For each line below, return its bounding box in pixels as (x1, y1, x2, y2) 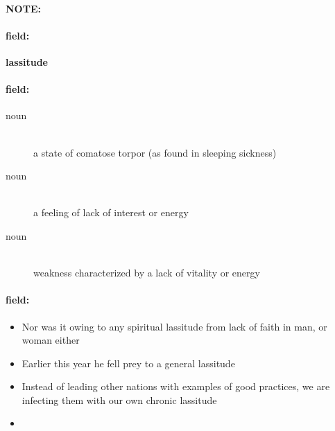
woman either (22, 333, 80, 347)
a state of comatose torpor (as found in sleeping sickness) (33, 145, 277, 159)
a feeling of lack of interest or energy (33, 205, 189, 220)
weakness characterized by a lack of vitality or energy (33, 265, 260, 280)
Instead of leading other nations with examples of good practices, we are (22, 379, 330, 394)
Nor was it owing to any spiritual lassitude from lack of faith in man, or (22, 319, 327, 333)
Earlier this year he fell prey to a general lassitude (22, 355, 235, 370)
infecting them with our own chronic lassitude (22, 392, 217, 407)
